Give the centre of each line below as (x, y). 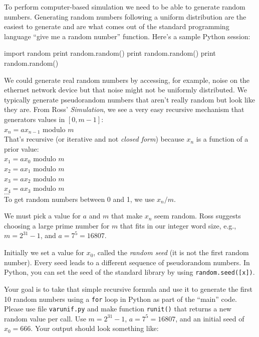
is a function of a (222, 139)
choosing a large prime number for (57, 225)
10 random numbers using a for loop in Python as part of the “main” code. (121, 299)
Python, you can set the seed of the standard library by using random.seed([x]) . (129, 272)
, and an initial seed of (210, 318)
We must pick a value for (42, 216)
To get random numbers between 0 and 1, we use (79, 199)
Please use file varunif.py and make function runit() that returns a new (118, 309)
